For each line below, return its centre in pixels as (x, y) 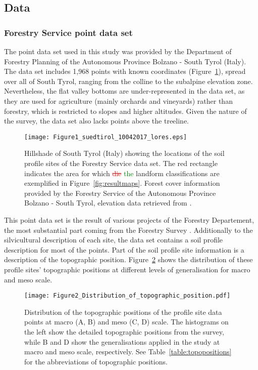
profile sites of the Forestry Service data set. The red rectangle (121, 163)
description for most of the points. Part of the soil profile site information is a (124, 249)
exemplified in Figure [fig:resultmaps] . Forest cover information (122, 183)
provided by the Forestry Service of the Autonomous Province (120, 193)
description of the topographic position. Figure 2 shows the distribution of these (128, 259)
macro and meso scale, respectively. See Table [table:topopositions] (128, 352)
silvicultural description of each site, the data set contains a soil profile (114, 240)
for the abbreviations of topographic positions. (96, 361)
